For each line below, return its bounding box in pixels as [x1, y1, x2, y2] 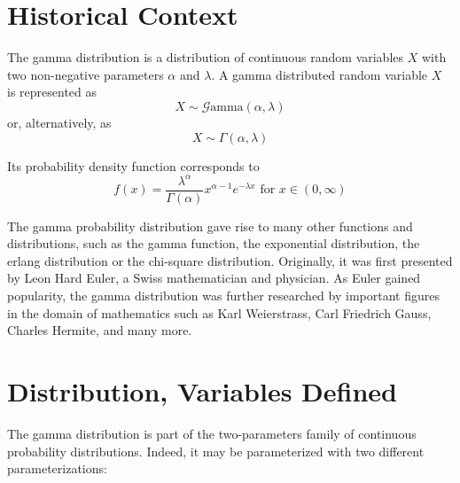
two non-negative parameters [7, 65, 164, 83]
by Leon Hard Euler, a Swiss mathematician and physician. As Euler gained [7, 269, 421, 287]
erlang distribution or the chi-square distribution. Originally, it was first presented [7, 251, 453, 269]
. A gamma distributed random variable [211, 65, 428, 83]
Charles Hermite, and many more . [7, 321, 192, 339]
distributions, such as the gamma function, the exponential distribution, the [7, 234, 420, 253]
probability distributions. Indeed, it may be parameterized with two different [7, 441, 425, 460]
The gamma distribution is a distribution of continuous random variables [7, 48, 404, 66]
